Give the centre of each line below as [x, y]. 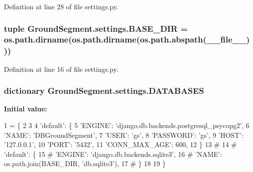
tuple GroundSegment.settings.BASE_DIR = [96, 28]
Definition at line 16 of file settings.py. [61, 69]
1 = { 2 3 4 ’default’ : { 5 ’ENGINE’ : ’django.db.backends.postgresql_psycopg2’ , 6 [127, 125]
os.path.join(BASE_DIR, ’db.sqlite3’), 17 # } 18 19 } [85, 163]
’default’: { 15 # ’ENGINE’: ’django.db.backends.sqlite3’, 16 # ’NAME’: [113, 154]
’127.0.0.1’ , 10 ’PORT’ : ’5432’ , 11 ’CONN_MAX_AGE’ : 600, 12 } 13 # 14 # [120, 144]
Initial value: [26, 109]
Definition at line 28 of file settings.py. [61, 6]
